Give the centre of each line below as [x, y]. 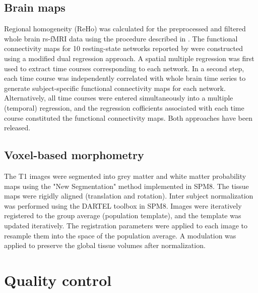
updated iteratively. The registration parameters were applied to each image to [126, 225]
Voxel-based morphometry [74, 155]
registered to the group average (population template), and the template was [123, 215]
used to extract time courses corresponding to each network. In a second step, [124, 68]
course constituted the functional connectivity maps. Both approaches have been [128, 117]
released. [17, 128]
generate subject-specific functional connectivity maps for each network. [115, 88]
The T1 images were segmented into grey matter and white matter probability [125, 176]
